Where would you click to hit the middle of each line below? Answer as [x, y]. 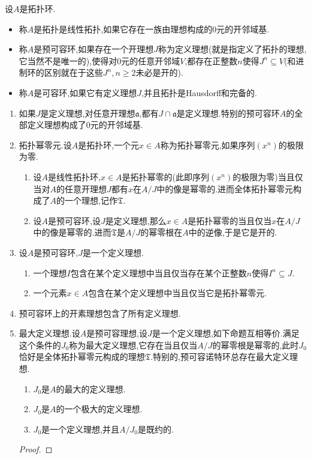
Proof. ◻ [36, 449]
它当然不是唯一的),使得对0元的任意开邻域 [99, 60]
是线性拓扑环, [74, 176]
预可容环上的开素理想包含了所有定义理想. [100, 313]
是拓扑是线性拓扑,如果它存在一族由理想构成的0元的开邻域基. [152, 29]
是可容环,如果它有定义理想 [85, 92]
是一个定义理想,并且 [80, 429]
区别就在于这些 [73, 72]
